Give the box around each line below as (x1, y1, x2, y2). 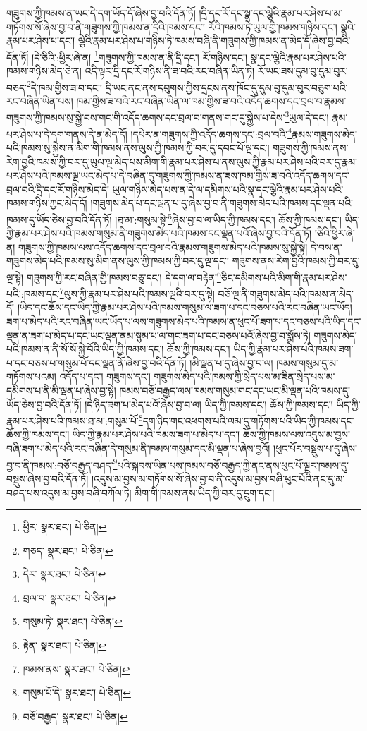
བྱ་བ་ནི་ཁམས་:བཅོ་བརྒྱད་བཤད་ (6, 457, 113, 472)
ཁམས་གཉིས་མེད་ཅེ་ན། (6, 64, 82, 78)
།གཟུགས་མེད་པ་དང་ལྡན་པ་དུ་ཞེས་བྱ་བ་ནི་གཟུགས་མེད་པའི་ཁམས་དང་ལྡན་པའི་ (90, 195, 354, 210)
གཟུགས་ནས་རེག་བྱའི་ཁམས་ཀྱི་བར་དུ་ (232, 253, 360, 268)
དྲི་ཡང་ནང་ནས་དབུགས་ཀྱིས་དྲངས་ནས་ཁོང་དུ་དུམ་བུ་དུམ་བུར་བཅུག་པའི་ (105, 80, 348, 95)
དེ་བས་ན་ (310, 239, 342, 254)
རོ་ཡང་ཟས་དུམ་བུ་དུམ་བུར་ (257, 64, 348, 78)
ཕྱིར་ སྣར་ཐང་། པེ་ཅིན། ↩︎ (23, 519, 107, 534)
